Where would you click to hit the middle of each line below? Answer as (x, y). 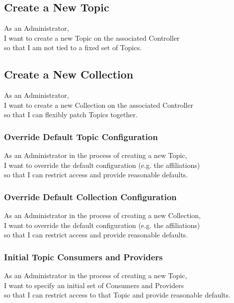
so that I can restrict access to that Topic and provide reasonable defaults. (117, 295)
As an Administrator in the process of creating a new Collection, (102, 215)
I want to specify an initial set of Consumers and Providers (94, 285)
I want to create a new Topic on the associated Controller (92, 38)
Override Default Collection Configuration (90, 196)
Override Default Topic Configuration (81, 136)
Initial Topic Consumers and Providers (83, 257)
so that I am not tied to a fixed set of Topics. (73, 47)
